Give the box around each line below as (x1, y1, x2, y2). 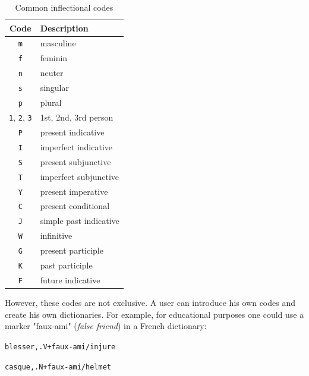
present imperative (40, 185, 108, 197)
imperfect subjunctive (40, 170, 119, 182)
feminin (40, 52, 68, 64)
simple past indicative (40, 214, 119, 227)
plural (40, 96, 62, 109)
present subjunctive (40, 155, 111, 168)
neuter (40, 67, 64, 79)
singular (40, 81, 69, 94)
